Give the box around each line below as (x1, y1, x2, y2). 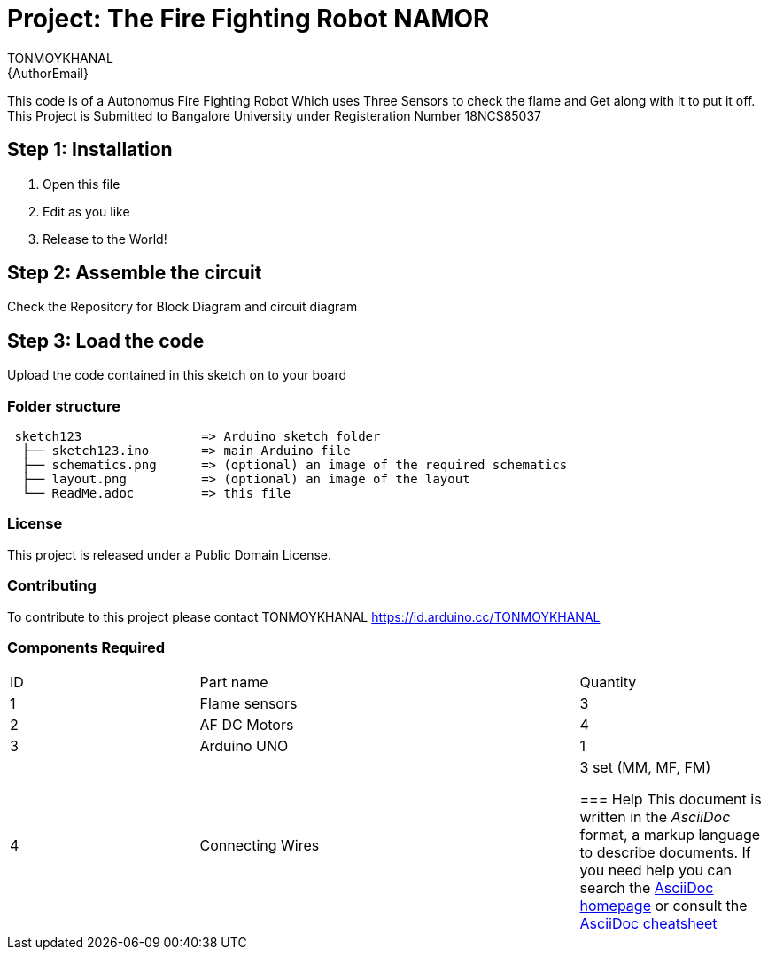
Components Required (7, 638, 165, 656)
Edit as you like (43, 203, 130, 219)
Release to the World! (43, 231, 167, 247)
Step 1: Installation (7, 138, 173, 161)
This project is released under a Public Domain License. (7, 546, 331, 562)
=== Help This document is (579, 790, 762, 809)
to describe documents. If (579, 843, 751, 862)
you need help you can (579, 861, 733, 880)
